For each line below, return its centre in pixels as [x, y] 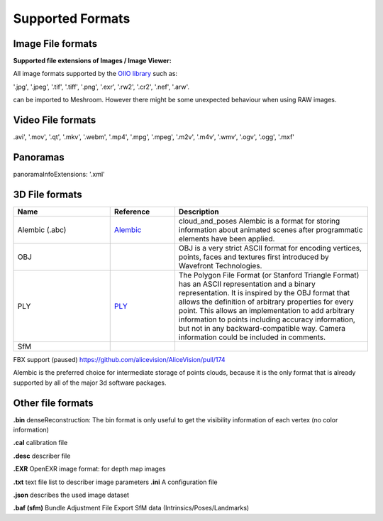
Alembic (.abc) [42, 229]
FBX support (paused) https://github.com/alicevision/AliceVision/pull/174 [120, 359]
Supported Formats [72, 18]
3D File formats [48, 194]
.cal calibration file [40, 443]
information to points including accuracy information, [267, 319]
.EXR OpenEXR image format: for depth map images [89, 469]
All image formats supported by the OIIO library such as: [95, 74]
